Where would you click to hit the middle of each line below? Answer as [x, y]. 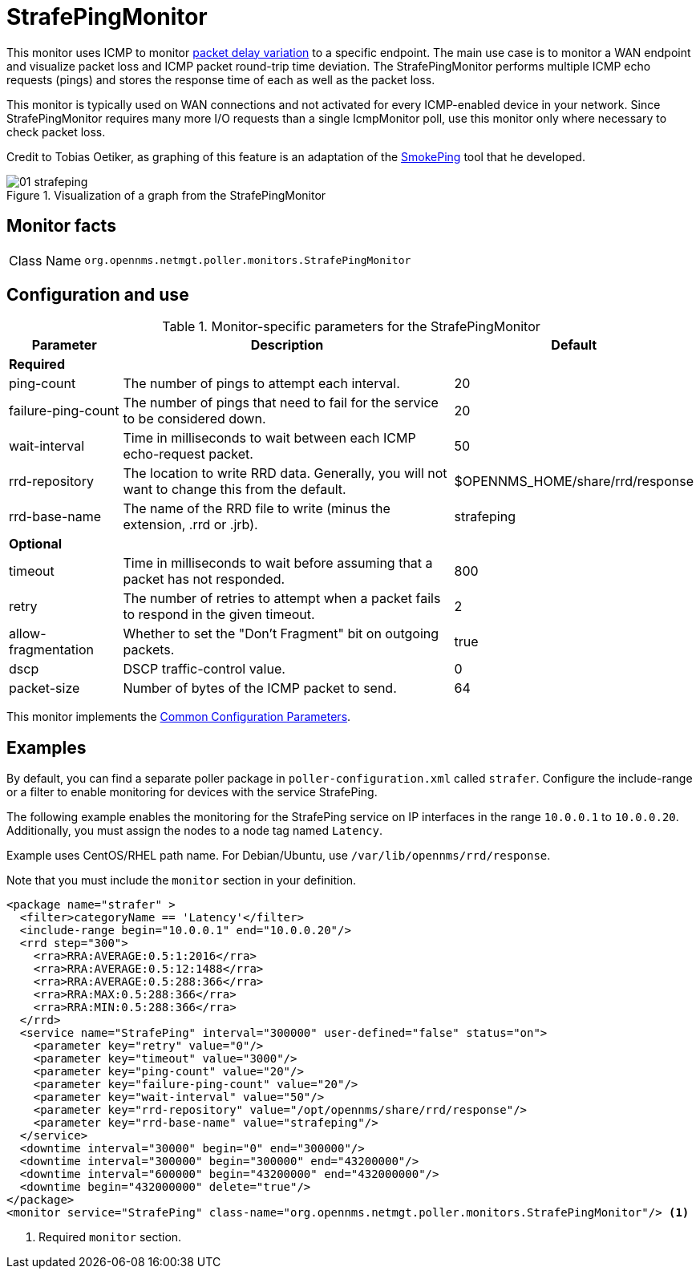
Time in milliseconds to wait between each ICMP [269, 438]
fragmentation [51, 650]
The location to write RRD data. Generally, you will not [285, 474]
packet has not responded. [204, 579]
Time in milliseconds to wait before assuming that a [278, 563]
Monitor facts [61, 226]
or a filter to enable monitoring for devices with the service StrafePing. [192, 792]
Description [287, 345]
